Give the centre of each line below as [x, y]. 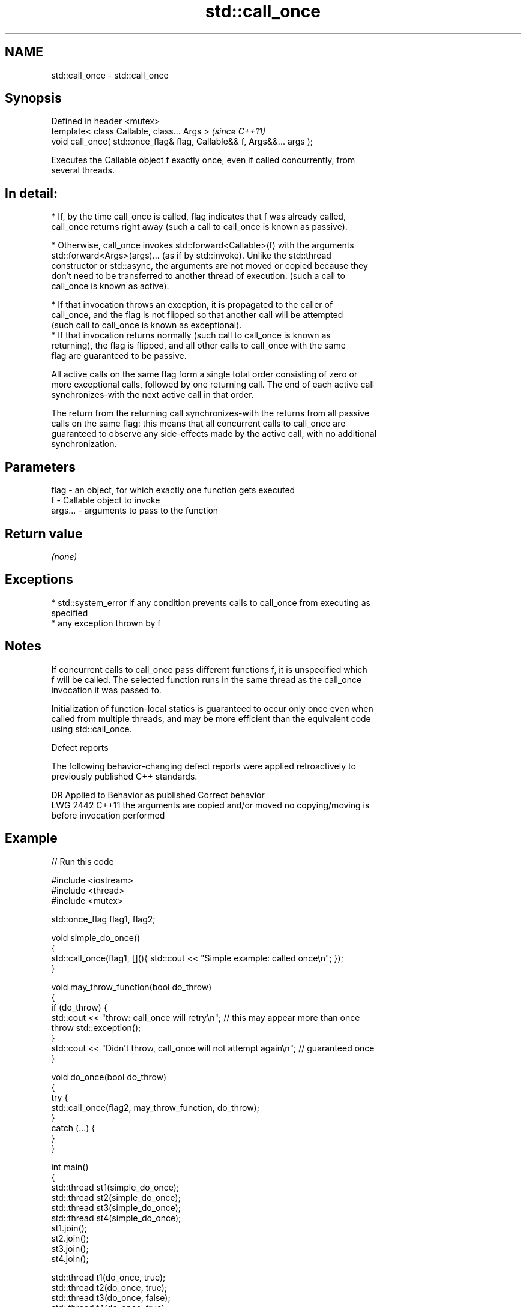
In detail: [32, 193]
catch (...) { [73, 1128]
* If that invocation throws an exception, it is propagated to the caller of [192, 305]
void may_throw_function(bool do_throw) [131, 987]
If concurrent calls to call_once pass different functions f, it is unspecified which [209, 669]
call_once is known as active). [110, 286]
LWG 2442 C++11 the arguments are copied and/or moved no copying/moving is [210, 805]
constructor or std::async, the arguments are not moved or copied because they [210, 266]
